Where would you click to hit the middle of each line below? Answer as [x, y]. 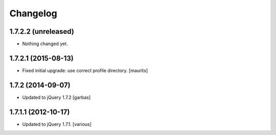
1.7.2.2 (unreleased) [42, 31]
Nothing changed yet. [45, 44]
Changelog [33, 13]
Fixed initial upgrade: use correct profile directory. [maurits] [85, 70]
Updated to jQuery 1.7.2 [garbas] [56, 97]
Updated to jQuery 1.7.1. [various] [57, 124]
